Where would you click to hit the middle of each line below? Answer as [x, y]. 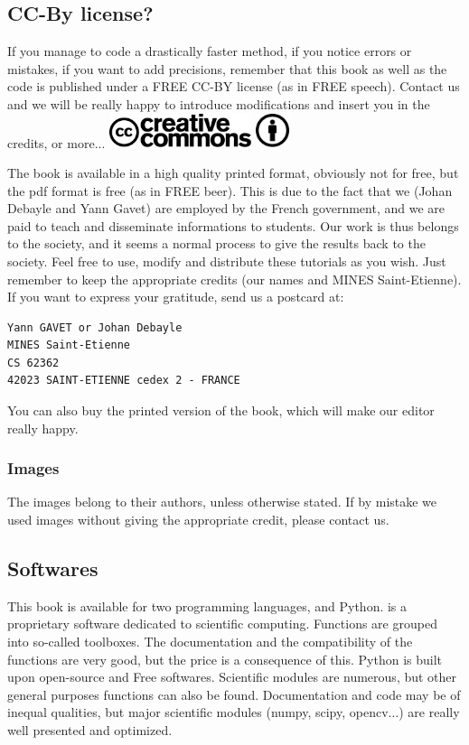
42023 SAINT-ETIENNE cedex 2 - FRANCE [124, 381]
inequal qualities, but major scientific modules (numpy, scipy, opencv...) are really [234, 712]
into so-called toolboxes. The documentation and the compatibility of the [210, 642]
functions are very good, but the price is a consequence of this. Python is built [225, 659]
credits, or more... [56, 142]
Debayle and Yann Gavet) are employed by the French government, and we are [226, 208]
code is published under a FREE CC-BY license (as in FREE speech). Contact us [234, 86]
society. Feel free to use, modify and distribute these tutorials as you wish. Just [227, 261]
